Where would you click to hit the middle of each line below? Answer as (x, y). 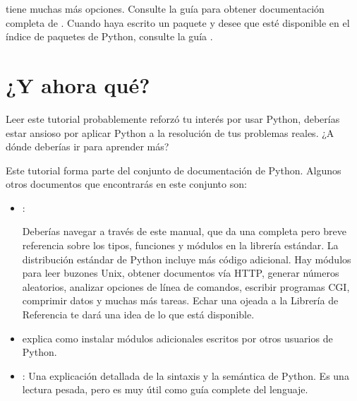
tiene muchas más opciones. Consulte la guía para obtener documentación (165, 8)
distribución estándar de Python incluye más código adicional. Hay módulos (187, 259)
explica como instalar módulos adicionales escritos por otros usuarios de (177, 338)
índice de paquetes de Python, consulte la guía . (109, 36)
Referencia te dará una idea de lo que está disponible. (138, 315)
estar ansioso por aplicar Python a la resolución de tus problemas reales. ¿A (170, 132)
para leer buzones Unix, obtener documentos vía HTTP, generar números (181, 273)
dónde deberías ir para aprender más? (87, 146)
